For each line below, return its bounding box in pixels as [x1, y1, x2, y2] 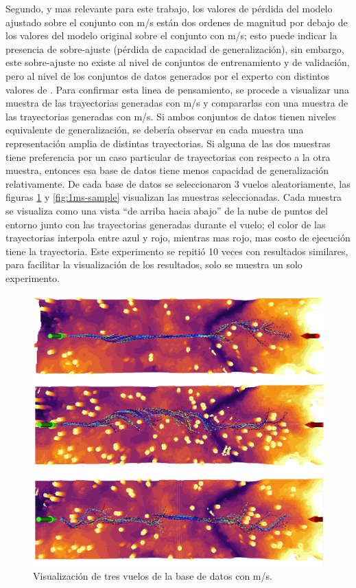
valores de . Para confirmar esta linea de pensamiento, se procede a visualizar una [5, 82, 349, 96]
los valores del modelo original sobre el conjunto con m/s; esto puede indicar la [5, 28, 337, 43]
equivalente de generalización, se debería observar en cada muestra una [5, 122, 304, 137]
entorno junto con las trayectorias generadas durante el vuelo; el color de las [5, 217, 326, 231]
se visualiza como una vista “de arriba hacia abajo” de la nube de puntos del [5, 203, 328, 217]
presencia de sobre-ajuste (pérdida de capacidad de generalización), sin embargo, [5, 41, 344, 56]
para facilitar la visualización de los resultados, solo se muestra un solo [5, 257, 302, 272]
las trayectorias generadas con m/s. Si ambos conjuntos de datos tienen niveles [5, 109, 336, 123]
